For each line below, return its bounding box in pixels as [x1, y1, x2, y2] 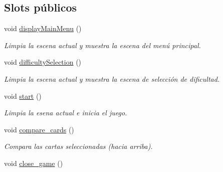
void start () [4, 90, 42, 101]
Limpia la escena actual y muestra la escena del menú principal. [4, 40, 201, 50]
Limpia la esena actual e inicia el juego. [4, 107, 127, 118]
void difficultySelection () [4, 57, 82, 67]
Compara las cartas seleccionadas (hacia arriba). [4, 141, 153, 151]
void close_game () [4, 157, 63, 168]
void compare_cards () [4, 124, 74, 134]
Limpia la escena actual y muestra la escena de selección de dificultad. [4, 73, 220, 84]
